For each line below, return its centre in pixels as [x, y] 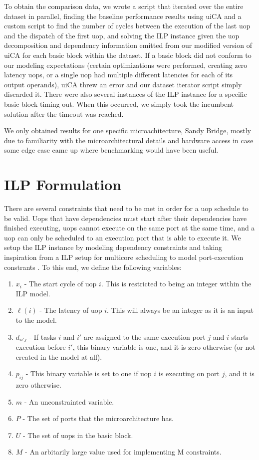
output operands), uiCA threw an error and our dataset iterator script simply [123, 84]
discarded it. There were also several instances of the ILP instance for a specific [126, 94]
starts [240, 337]
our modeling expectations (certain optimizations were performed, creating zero [126, 65]
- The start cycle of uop [60, 284]
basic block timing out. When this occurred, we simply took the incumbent [119, 104]
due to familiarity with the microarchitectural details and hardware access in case [129, 140]
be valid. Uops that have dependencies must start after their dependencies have [126, 218]
